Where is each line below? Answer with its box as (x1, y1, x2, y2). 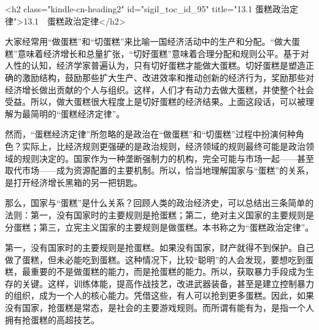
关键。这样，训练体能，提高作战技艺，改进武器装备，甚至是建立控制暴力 (21, 277, 314, 290)
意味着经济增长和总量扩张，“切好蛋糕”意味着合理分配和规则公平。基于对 (17, 47, 309, 59)
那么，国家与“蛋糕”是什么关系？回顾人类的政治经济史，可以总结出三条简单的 (5, 196, 314, 209)
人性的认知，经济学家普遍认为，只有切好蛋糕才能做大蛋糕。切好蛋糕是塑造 (5, 59, 306, 72)
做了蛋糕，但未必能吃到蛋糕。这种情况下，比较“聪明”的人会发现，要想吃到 (5, 253, 306, 266)
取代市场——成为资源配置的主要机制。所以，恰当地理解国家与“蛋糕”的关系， (5, 164, 314, 177)
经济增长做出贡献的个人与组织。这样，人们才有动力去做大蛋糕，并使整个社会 (5, 83, 314, 96)
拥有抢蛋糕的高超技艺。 (5, 313, 99, 326)
